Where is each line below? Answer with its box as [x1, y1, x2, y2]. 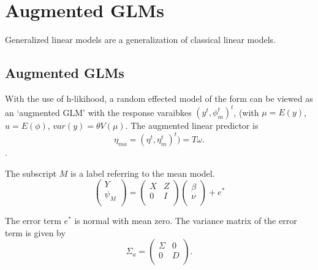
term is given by [5, 226, 66, 239]
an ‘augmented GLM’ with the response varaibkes [5, 106, 192, 118]
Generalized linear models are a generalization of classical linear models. [5, 33, 276, 46]
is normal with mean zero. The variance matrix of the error [74, 214, 297, 227]
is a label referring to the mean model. [70, 166, 215, 179]
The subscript [5, 166, 57, 179]
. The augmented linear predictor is [125, 119, 259, 132]
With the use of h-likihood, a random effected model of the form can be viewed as [5, 91, 313, 104]
